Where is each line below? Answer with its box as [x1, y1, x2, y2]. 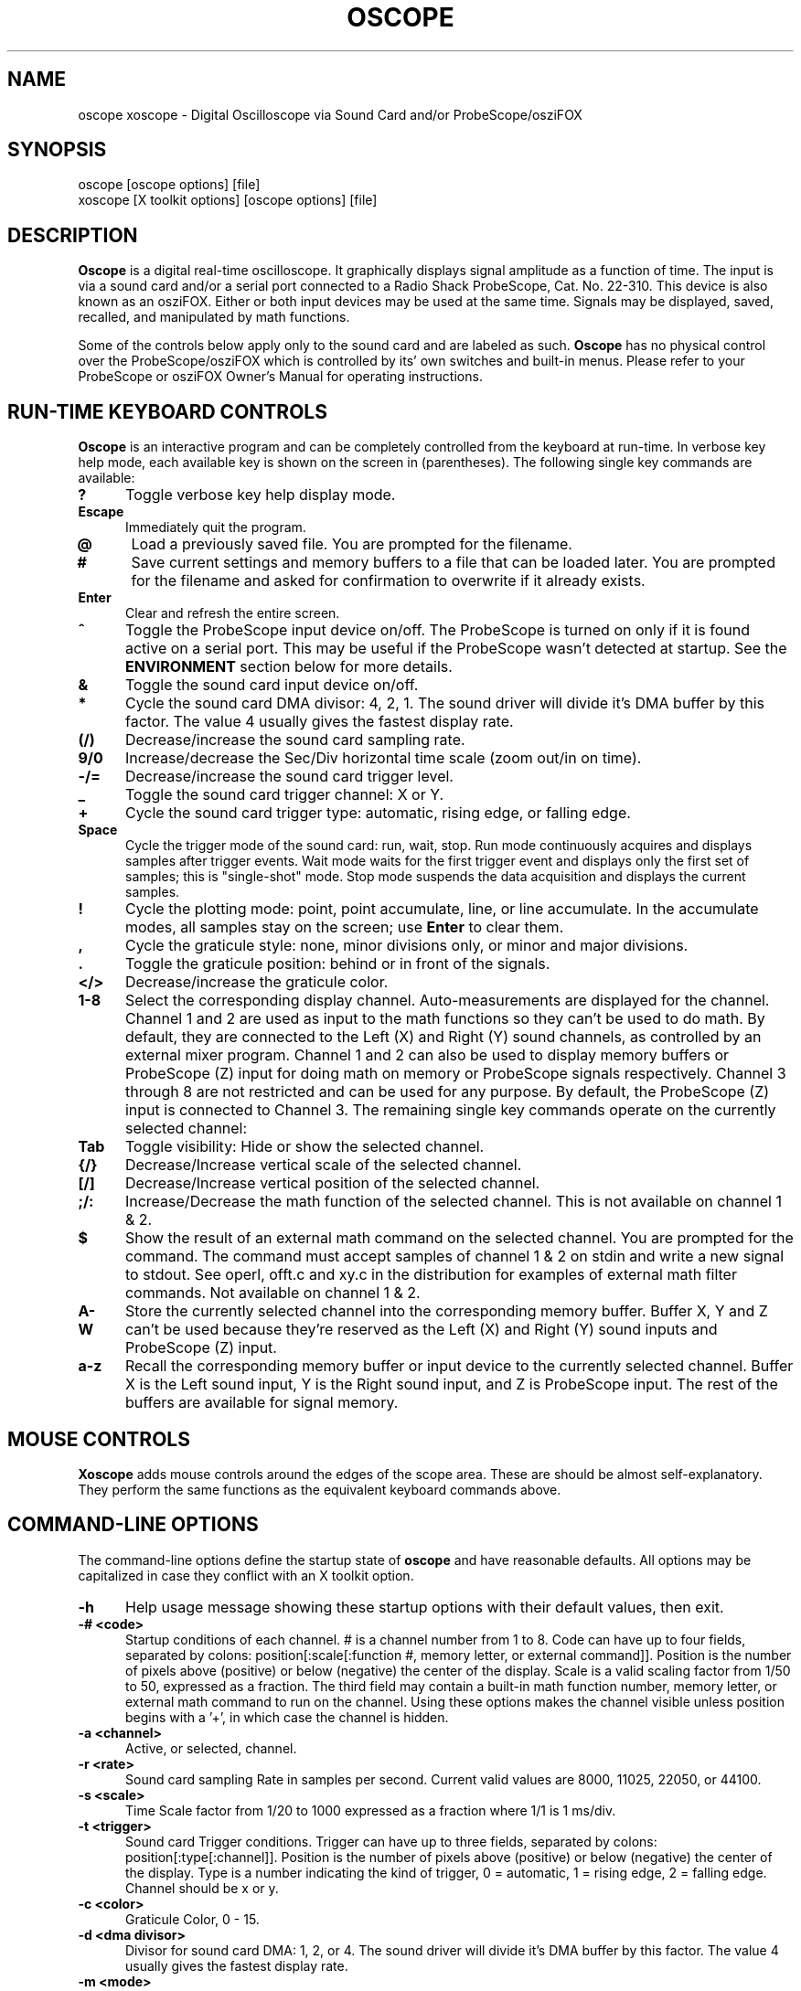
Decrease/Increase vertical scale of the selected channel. [124, 1155, 522, 1175]
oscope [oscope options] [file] [78, 176, 261, 193]
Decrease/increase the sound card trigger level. [124, 767, 454, 786]
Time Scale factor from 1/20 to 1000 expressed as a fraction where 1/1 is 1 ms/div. [125, 1802, 616, 1818]
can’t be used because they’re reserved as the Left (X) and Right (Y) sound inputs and [124, 1320, 718, 1339]
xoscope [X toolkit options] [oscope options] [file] [78, 192, 378, 208]
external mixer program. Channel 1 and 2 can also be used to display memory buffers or [124, 1046, 730, 1065]
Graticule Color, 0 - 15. [125, 1911, 260, 1927]
